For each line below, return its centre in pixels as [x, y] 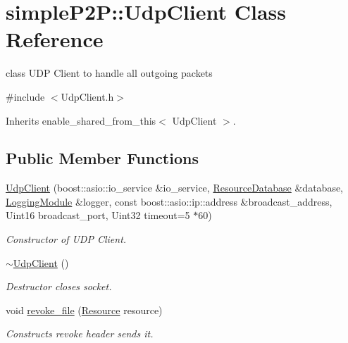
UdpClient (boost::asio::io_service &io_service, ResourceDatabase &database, [175, 188]
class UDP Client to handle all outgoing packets [109, 73]
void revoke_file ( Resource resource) [84, 310]
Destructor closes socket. [59, 286]
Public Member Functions [102, 158]
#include [25, 96]
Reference [55, 39]
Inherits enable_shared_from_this [81, 120]
